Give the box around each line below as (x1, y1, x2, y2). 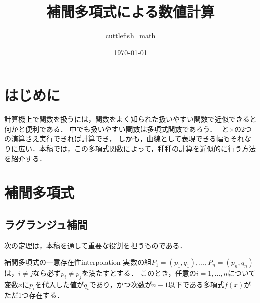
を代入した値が (35, 279, 84, 290)
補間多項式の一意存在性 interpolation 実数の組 (4, 257, 152, 267)
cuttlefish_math (105, 30, 156, 41)
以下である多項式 (168, 279, 224, 290)
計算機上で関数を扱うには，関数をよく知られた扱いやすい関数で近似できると (4, 114, 257, 124)
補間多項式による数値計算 (46, 1, 215, 22)
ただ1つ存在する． (4, 289, 64, 300)
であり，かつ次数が (89, 279, 152, 290)
